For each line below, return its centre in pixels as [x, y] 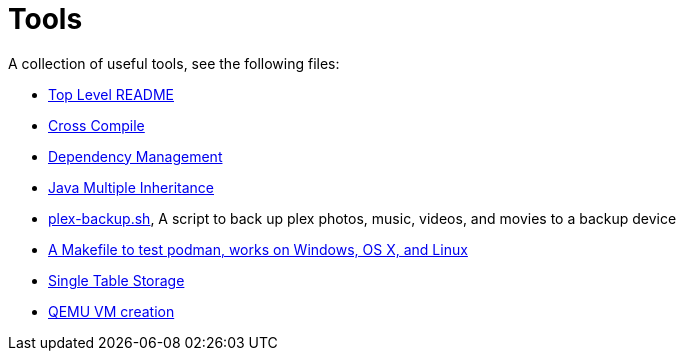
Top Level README [111, 94]
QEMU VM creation [111, 311]
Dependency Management [135, 156]
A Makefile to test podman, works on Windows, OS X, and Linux [258, 249]
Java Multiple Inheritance [131, 187]
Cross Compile [96, 125]
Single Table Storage [116, 280]
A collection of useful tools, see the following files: [174, 63]
